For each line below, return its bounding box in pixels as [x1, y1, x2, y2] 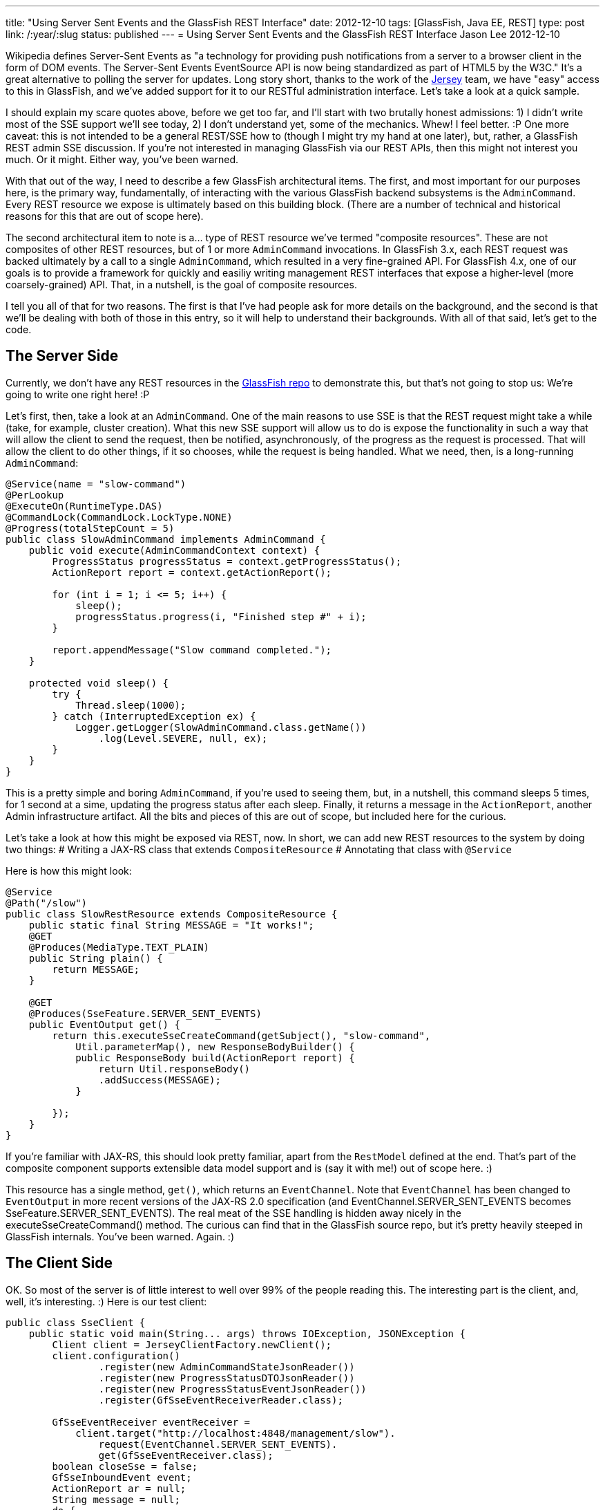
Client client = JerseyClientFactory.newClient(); [52, 1339, 332, 1350]
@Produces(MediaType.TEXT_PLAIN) [28, 941, 210, 953]
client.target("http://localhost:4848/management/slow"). [75, 1427, 396, 1439]
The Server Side [6, 347, 119, 365]
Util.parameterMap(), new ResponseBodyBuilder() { [75, 1041, 355, 1052]
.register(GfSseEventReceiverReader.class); [98, 1394, 343, 1406]
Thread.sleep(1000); [75, 699, 186, 711]
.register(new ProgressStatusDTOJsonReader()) [98, 1372, 355, 1383]
